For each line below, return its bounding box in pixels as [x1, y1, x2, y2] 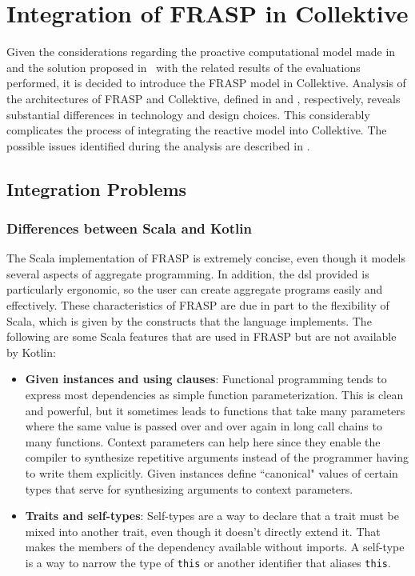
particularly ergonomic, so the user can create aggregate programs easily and [6, 281, 383, 298]
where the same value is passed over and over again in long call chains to [25, 418, 382, 434]
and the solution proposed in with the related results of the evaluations [6, 58, 361, 75]
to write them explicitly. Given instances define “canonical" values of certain [25, 465, 398, 481]
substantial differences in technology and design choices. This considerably [6, 106, 370, 122]
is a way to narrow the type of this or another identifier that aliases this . [25, 554, 391, 570]
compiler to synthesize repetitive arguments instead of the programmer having [25, 449, 409, 466]
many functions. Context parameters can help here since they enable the [25, 433, 381, 450]
